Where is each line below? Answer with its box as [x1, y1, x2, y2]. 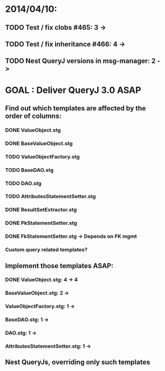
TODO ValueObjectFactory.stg [5, 153, 80, 160]
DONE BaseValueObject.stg [5, 140, 73, 147]
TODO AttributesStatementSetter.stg [5, 193, 96, 200]
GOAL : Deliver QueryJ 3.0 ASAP [5, 84, 141, 96]
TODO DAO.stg [5, 180, 42, 187]
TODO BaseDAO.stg [5, 166, 54, 173]
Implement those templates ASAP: [5, 262, 113, 270]
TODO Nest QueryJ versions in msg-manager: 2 [5, 57, 156, 65]
